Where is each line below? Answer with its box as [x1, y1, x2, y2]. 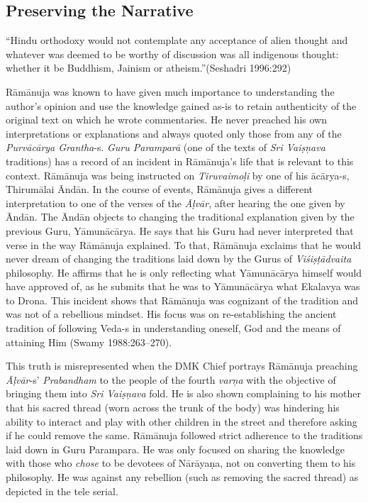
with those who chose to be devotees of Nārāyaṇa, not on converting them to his [6, 455, 356, 470]
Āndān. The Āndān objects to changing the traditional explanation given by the [6, 209, 355, 224]
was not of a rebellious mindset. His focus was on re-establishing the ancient [6, 306, 337, 321]
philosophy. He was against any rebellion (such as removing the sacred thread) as [6, 470, 359, 485]
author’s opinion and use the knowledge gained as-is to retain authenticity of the [6, 98, 357, 113]
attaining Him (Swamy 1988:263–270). [6, 334, 172, 349]
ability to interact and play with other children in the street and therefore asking [6, 414, 357, 429]
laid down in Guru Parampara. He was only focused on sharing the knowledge [6, 441, 345, 456]
